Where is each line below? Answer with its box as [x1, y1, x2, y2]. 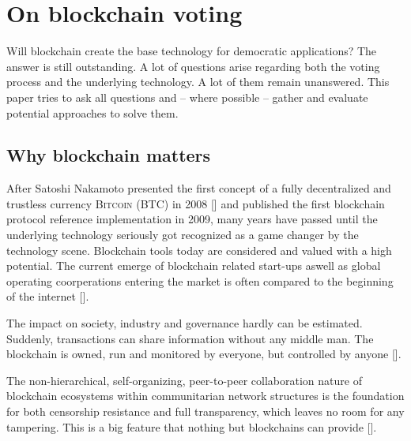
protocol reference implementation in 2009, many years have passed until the [6, 211, 378, 227]
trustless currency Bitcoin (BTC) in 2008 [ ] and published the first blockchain [6, 195, 385, 211]
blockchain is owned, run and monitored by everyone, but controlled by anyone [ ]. [6, 346, 402, 362]
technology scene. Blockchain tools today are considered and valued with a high [6, 241, 392, 258]
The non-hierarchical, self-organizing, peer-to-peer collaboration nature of [6, 372, 362, 388]
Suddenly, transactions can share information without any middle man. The [6, 330, 374, 346]
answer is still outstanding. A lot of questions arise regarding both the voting [6, 58, 380, 74]
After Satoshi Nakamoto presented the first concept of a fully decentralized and [6, 180, 391, 196]
